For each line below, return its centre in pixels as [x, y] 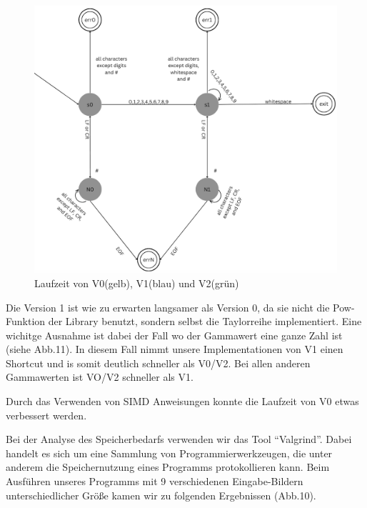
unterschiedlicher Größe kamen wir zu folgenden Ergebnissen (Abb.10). [161, 495]
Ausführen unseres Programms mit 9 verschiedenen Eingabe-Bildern [155, 481]
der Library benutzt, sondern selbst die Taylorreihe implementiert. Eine [205, 321]
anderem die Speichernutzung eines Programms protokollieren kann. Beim [168, 467]
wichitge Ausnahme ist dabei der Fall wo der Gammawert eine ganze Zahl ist [174, 335]
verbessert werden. [46, 415]
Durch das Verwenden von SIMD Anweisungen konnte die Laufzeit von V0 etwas [182, 401]
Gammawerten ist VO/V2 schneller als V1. [100, 377]
